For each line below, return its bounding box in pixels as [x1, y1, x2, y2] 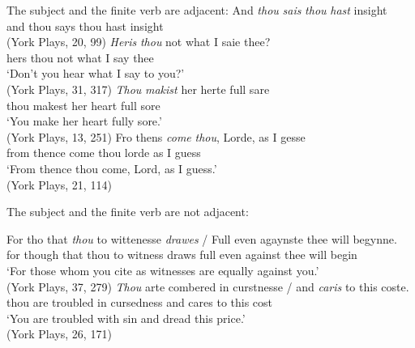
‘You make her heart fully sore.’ [6, 112, 162, 129]
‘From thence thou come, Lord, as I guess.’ [6, 159, 217, 176]
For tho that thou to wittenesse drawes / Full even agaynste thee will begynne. [6, 230, 397, 247]
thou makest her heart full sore [6, 96, 160, 113]
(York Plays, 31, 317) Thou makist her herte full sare [6, 80, 270, 97]
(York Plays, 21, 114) [6, 176, 112, 193]
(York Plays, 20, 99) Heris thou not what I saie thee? [6, 33, 271, 50]
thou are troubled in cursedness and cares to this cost [6, 294, 273, 311]
